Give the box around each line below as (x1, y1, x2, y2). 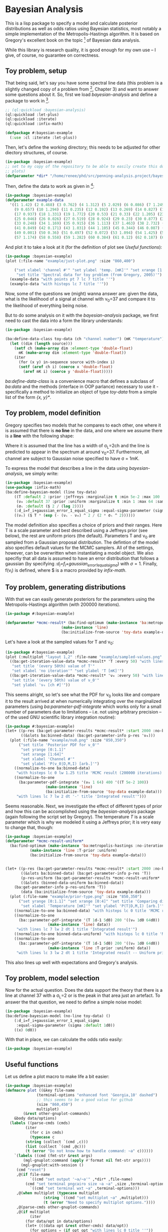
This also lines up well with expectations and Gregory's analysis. (5, 959, 138, 965)
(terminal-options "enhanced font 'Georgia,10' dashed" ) (36, 1092, 157, 1097)
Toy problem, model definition (5, 408, 101, 418)
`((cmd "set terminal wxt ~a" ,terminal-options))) (29, 1186, 140, 1191)
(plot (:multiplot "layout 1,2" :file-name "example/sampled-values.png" (5, 654, 162, 659)
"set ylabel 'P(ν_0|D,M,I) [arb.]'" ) (20, 761, 99, 766)
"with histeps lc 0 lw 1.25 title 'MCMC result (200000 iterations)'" (16, 770, 166, 776)
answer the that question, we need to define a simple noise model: (5, 999, 142, 1005)
